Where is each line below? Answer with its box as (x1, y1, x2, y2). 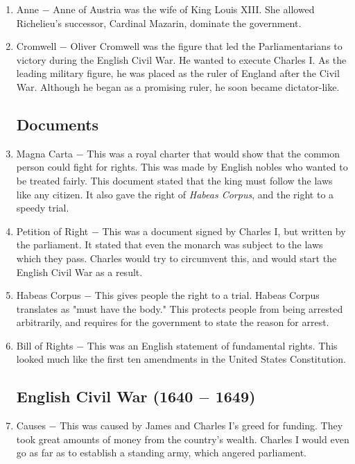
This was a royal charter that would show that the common (87, 146, 340, 160)
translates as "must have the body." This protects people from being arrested (16, 301, 343, 316)
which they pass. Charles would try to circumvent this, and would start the (16, 250, 337, 265)
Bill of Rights (16, 338, 73, 352)
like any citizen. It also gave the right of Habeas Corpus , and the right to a (16, 187, 334, 201)
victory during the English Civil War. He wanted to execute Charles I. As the (16, 52, 347, 67)
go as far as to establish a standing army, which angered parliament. (16, 445, 307, 460)
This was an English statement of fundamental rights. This (87, 338, 338, 352)
